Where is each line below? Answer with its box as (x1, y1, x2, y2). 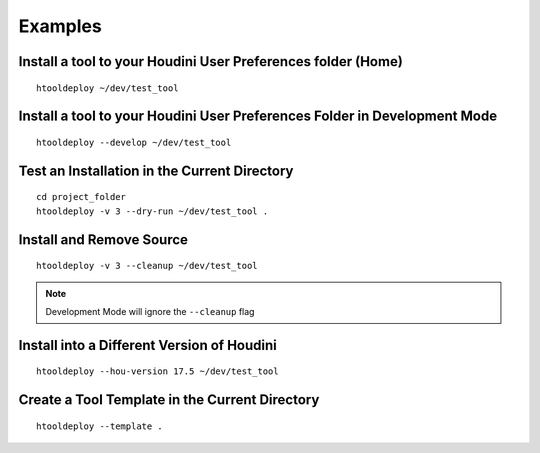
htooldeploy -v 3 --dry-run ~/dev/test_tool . (36, 205, 269, 217)
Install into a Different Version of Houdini (18, 336, 277, 354)
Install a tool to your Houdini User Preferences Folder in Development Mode (18, 108, 498, 125)
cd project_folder (36, 191, 127, 203)
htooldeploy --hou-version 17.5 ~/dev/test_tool (36, 366, 279, 377)
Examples (18, 15, 102, 37)
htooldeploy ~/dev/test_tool (36, 82, 179, 94)
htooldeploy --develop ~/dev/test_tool (36, 136, 232, 148)
